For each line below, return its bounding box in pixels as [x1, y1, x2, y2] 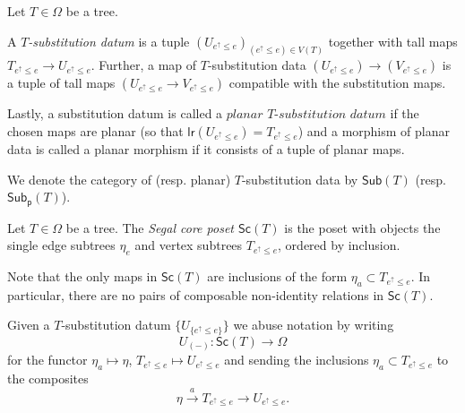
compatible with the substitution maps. [228, 73, 446, 92]
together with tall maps [328, 31, 458, 50]
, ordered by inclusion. [278, 236, 400, 254]
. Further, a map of [90, 56, 197, 74]
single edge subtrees [7, 236, 116, 254]
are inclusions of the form [207, 267, 348, 286]
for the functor [7, 350, 88, 369]
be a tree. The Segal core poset [65, 218, 234, 237]
